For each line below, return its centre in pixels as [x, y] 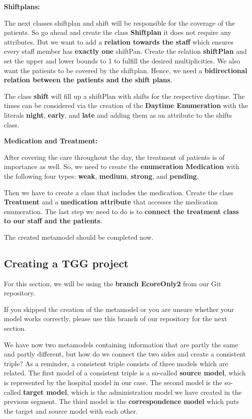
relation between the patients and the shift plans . [88, 80]
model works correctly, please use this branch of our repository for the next [116, 318]
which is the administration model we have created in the [156, 392]
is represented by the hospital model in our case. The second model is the [113, 382]
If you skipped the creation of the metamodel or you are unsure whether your [119, 309]
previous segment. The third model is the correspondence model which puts [122, 401]
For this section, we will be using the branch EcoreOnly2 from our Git [113, 283]
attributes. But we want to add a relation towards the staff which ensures [119, 41]
